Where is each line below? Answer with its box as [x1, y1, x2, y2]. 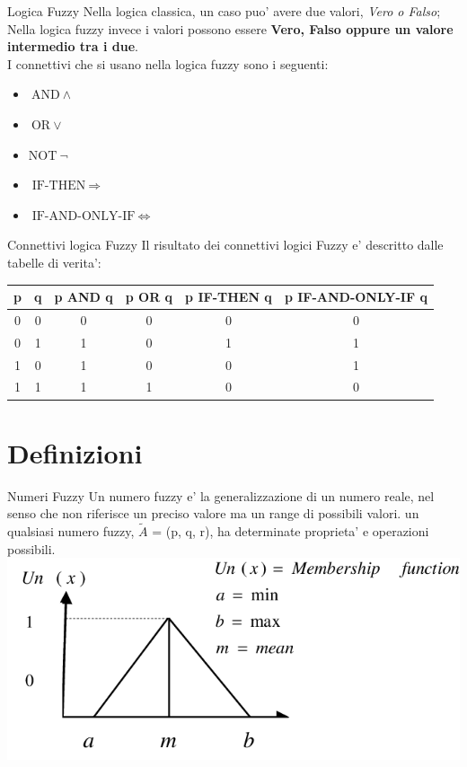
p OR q [125, 287, 173, 306]
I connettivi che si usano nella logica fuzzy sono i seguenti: [7, 54, 329, 73]
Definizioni [7, 434, 143, 471]
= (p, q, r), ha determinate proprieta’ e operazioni [152, 522, 429, 541]
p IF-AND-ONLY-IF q [284, 287, 427, 306]
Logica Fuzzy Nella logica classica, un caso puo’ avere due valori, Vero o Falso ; [7, 2, 441, 20]
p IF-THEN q [185, 287, 272, 306]
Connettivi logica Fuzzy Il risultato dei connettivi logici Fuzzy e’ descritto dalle [7, 235, 444, 254]
